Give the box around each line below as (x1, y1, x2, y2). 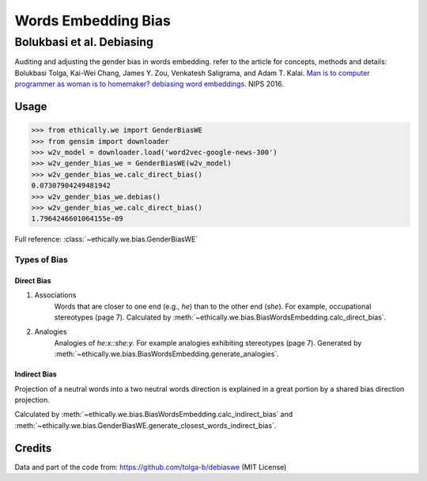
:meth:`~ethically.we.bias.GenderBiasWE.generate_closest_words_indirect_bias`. (14, 420, 277, 430)
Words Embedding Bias (14, 12, 172, 29)
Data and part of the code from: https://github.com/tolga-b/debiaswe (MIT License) (14, 462, 287, 472)
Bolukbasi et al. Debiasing (14, 35, 154, 49)
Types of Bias (14, 254, 69, 265)
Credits (14, 441, 52, 455)
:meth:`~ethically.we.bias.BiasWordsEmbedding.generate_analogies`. (54, 349, 280, 359)
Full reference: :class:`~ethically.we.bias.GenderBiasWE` (14, 234, 198, 244)
